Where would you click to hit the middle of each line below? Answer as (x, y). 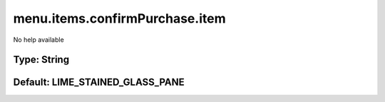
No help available (38, 40)
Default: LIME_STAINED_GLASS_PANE (99, 83)
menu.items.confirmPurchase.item (119, 18)
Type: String (41, 60)
